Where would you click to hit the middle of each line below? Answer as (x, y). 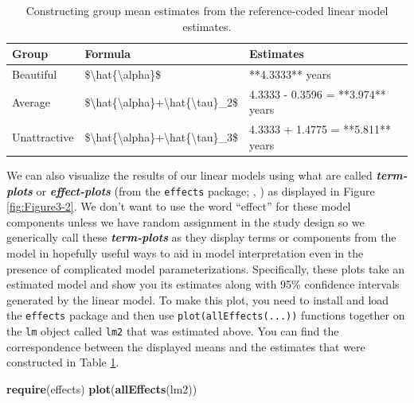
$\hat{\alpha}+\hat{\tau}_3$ (161, 137)
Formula (108, 54)
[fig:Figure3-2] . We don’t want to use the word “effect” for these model (179, 206)
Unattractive (43, 137)
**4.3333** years (290, 74)
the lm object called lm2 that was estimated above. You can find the (173, 331)
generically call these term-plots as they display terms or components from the (201, 237)
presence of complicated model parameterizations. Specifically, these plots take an (206, 268)
